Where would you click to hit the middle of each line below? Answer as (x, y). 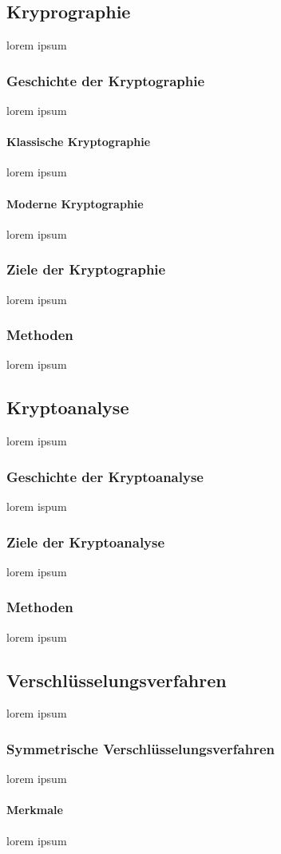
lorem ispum (37, 506)
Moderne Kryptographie (75, 203)
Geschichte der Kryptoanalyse (105, 476)
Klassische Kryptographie (79, 142)
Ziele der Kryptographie (86, 269)
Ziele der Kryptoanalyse (86, 542)
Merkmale (35, 810)
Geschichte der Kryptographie (106, 80)
